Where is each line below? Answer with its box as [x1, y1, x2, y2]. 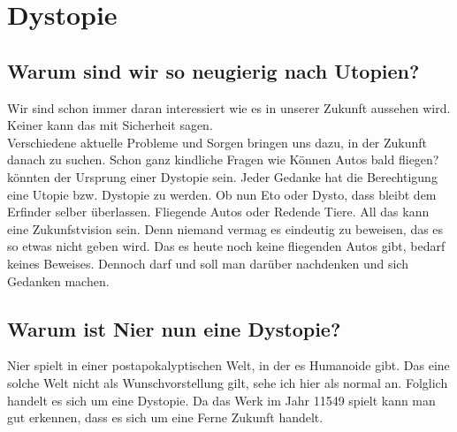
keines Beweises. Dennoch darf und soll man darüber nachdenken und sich [7, 254, 408, 272]
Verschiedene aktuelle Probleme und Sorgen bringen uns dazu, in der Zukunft [7, 133, 428, 151]
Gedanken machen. [7, 271, 110, 290]
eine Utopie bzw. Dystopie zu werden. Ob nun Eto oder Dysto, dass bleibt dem [7, 185, 437, 203]
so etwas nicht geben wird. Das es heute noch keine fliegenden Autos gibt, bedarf [7, 237, 446, 255]
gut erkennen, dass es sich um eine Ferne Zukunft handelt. [7, 408, 324, 427]
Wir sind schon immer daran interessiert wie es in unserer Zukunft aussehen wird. [7, 98, 451, 117]
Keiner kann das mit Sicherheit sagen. [7, 116, 213, 134]
